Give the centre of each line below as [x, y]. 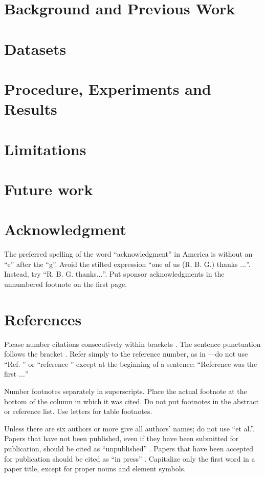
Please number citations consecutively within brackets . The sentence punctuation [132, 344]
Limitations [45, 149]
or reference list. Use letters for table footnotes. [78, 411]
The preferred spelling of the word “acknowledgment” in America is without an [128, 254]
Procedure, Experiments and [108, 88]
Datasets [35, 48]
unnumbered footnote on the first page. [66, 284]
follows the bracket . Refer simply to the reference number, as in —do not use [126, 354]
